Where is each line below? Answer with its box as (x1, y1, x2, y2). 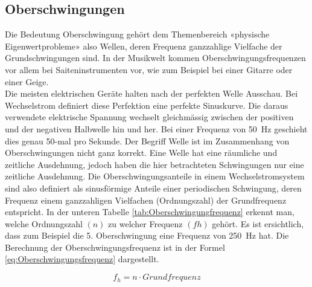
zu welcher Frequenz (108, 217, 183, 230)
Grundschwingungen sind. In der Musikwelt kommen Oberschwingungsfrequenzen (5, 51, 306, 64)
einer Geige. (5, 75, 49, 88)
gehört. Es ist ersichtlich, (212, 217, 304, 230)
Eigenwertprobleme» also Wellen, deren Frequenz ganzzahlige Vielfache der (5, 39, 282, 52)
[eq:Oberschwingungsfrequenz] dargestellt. (5, 253, 159, 265)
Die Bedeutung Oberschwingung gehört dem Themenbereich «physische (5, 28, 270, 40)
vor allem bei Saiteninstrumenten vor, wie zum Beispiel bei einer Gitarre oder (5, 63, 293, 76)
